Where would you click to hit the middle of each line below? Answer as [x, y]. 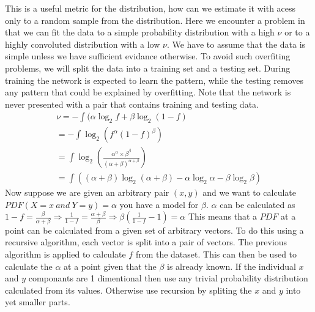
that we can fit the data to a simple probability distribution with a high [140, 32]
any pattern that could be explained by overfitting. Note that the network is [148, 92]
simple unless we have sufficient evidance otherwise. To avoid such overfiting [148, 56]
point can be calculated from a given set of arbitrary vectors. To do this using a [154, 230]
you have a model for [159, 204]
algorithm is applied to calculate [65, 254]
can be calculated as [258, 204]
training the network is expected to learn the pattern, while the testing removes [154, 80]
